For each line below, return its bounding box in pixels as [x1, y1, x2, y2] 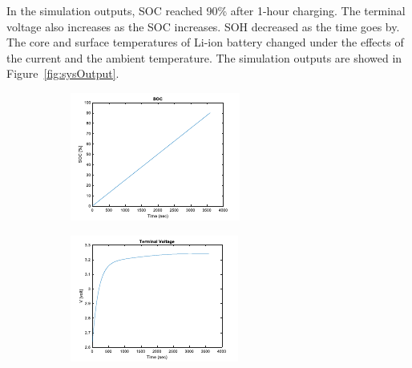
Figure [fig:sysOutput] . [6, 65, 119, 82]
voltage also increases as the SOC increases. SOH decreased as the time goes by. [6, 18, 400, 34]
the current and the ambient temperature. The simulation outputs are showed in [6, 49, 402, 66]
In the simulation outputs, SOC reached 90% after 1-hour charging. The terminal [6, 2, 406, 18]
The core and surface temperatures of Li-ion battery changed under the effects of [6, 34, 404, 51]
